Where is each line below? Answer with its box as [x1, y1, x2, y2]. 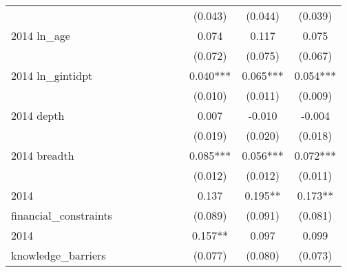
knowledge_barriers [11, 247, 106, 263]
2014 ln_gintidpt [11, 67, 93, 83]
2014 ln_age [11, 28, 70, 43]
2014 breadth [11, 147, 74, 163]
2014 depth [11, 107, 65, 123]
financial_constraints [11, 207, 112, 223]
